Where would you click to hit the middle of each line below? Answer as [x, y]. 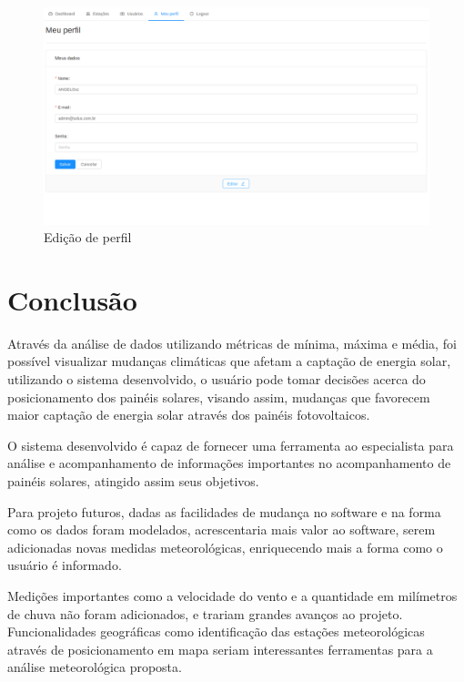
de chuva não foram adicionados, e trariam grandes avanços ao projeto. [205, 613]
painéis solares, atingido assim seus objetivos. [133, 480]
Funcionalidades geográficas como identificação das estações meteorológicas [216, 631]
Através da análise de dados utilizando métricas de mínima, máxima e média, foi [232, 343]
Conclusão [72, 299]
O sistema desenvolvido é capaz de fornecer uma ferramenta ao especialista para [231, 445]
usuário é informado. [65, 565]
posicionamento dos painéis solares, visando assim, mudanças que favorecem [219, 397]
